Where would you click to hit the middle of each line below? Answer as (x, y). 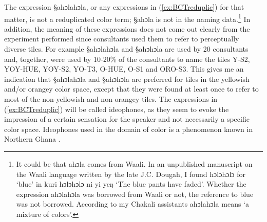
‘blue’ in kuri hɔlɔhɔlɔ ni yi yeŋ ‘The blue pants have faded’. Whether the (131, 184)
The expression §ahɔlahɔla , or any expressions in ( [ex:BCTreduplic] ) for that (124, 7)
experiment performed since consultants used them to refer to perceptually (122, 39)
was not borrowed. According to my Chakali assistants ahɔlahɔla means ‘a (133, 204)
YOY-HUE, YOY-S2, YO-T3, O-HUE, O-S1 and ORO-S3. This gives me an (124, 69)
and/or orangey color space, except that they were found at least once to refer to (131, 89)
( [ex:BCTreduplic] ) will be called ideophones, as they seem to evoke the (117, 109)
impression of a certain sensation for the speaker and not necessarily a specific (127, 119)
